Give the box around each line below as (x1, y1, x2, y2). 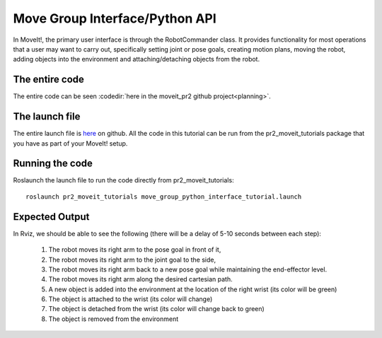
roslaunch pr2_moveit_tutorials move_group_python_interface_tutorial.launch (25, 192, 302, 201)
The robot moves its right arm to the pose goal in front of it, (48, 245, 221, 254)
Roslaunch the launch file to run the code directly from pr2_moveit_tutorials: (13, 176, 234, 185)
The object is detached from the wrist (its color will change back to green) (48, 305, 265, 313)
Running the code (13, 158, 93, 170)
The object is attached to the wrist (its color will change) (48, 295, 213, 303)
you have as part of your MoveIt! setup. (13, 139, 128, 148)
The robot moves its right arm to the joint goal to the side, (48, 255, 216, 264)
